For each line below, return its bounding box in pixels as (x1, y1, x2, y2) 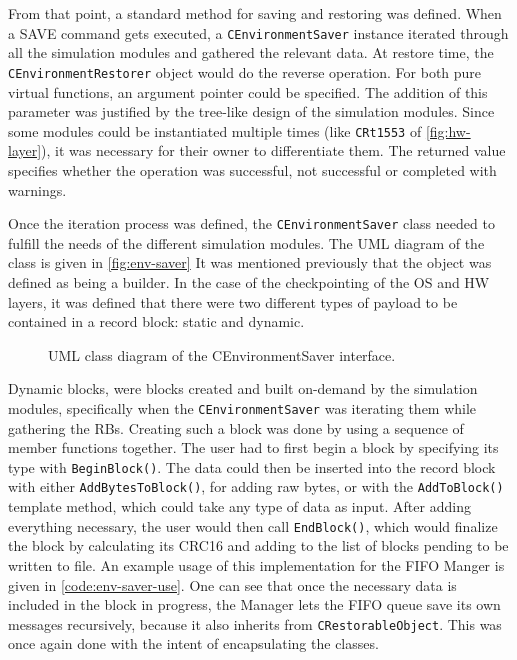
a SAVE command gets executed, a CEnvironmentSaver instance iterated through (8, 22, 509, 43)
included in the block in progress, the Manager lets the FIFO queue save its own (8, 594, 501, 615)
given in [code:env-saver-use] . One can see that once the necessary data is (8, 574, 457, 595)
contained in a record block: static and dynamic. (8, 311, 305, 332)
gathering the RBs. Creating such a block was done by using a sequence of (8, 417, 464, 438)
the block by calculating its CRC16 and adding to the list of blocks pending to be (8, 535, 509, 556)
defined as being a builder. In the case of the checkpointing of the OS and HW (8, 271, 490, 292)
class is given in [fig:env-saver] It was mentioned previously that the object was (8, 252, 492, 273)
